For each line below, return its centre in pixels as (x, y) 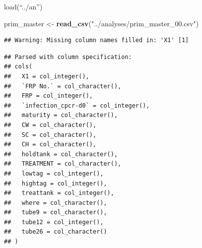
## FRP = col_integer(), (48, 96)
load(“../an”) (23, 6)
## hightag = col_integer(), (56, 183)
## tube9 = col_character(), (56, 213)
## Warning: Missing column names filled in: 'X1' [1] (97, 40)
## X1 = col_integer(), (47, 76)
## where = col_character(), (56, 203)
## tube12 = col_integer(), (54, 222)
